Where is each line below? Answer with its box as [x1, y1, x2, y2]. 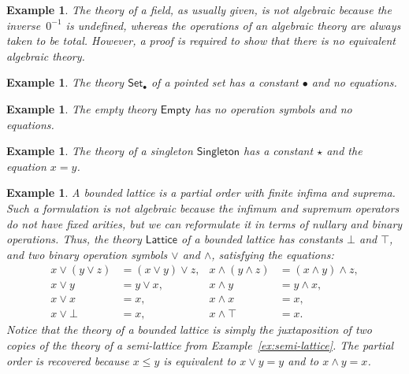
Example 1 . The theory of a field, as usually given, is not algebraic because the [6, 2, 392, 17]
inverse [6, 17, 41, 33]
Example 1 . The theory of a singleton [6, 143, 193, 159]
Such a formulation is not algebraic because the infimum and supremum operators [6, 199, 400, 216]
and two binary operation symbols [6, 246, 168, 262]
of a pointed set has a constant [151, 74, 299, 91]
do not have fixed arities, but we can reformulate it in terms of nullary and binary [6, 215, 403, 231]
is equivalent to [163, 352, 236, 368]
